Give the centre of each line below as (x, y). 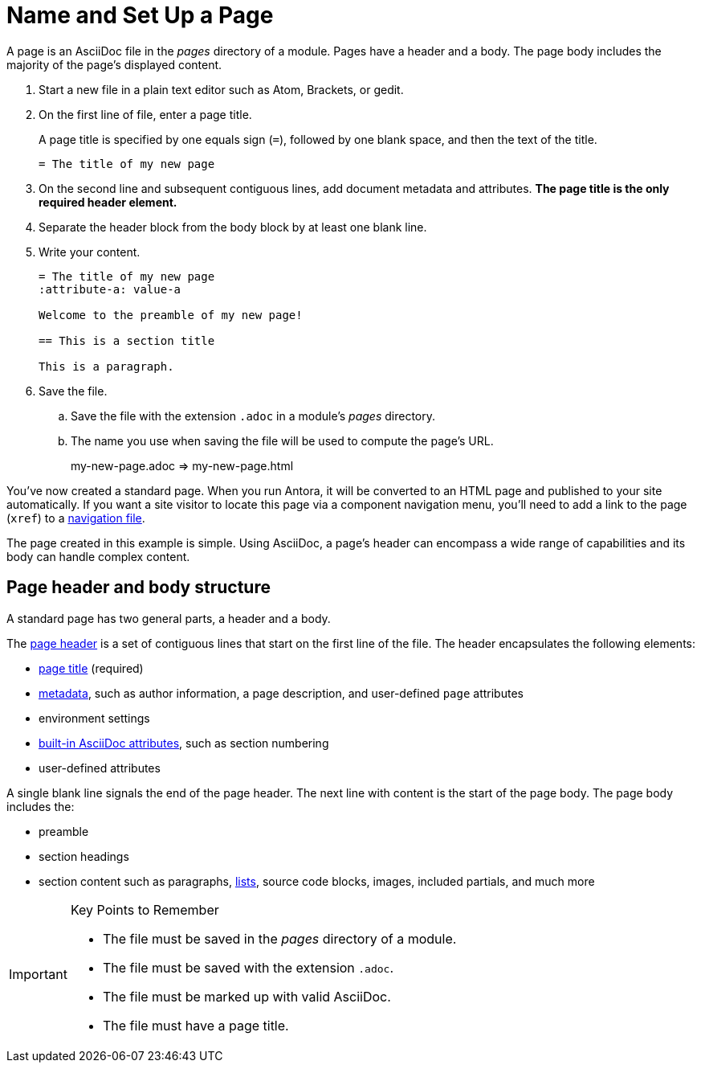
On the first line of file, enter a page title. (145, 114)
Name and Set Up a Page (140, 15)
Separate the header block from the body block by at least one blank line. (233, 227)
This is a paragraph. (106, 366)
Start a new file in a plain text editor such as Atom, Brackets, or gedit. (221, 89)
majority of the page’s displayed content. (114, 64)
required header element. (108, 202)
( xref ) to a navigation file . (76, 518)
